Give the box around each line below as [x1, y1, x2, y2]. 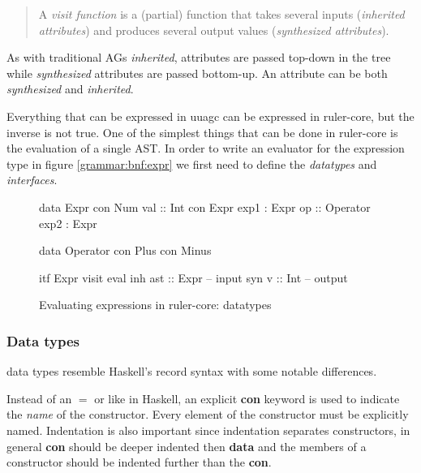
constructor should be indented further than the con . [6, 454, 272, 471]
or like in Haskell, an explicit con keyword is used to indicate [94, 389, 400, 406]
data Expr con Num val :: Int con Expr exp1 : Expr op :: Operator [39, 198, 371, 215]
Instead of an [6, 389, 72, 406]
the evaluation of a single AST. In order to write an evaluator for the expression [6, 140, 405, 157]
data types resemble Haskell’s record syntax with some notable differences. [6, 363, 377, 380]
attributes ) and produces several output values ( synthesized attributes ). [38, 21, 389, 38]
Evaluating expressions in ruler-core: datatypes [39, 296, 272, 313]
